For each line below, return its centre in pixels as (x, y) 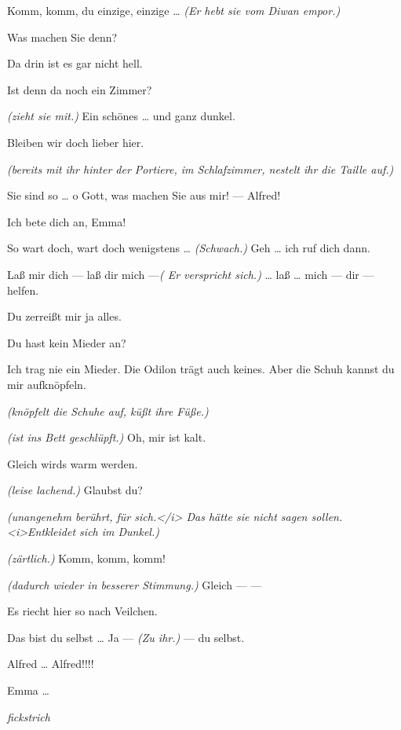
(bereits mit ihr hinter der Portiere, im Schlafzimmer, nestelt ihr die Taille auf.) (200, 169)
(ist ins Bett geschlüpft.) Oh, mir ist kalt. (107, 437)
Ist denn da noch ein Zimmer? (80, 89)
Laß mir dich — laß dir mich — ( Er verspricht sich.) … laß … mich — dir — (191, 274)
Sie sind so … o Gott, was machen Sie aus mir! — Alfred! (144, 195)
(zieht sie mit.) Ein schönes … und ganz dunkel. (121, 116)
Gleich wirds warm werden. (73, 463)
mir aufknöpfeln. (47, 384)
